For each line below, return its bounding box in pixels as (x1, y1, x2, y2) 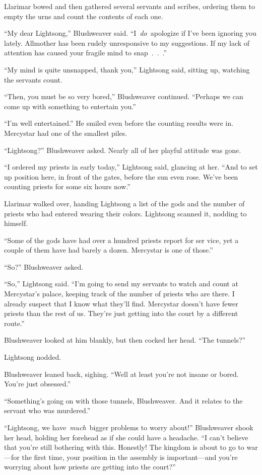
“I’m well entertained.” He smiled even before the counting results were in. (4, 118, 233, 128)
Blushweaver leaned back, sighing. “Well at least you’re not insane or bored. (4, 368, 239, 379)
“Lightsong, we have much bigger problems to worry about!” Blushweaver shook (4, 422, 253, 432)
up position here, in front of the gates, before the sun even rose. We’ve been (4, 171, 238, 182)
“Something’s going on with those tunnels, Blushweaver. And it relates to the (4, 395, 243, 406)
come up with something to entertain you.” (4, 101, 136, 111)
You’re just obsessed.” (4, 378, 71, 389)
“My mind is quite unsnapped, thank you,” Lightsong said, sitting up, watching (4, 64, 250, 74)
